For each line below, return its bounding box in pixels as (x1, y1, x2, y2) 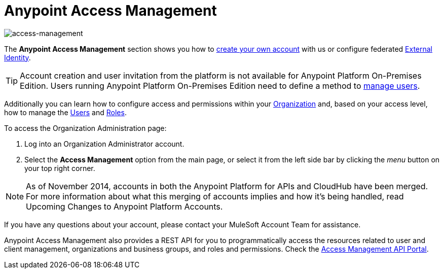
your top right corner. (24, 163, 95, 173)
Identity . (4, 53, 31, 62)
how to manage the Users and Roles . (4, 108, 127, 117)
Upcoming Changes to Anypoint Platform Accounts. (26, 201, 223, 212)
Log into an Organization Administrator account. (24, 139, 184, 148)
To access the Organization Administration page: (4, 123, 167, 132)
